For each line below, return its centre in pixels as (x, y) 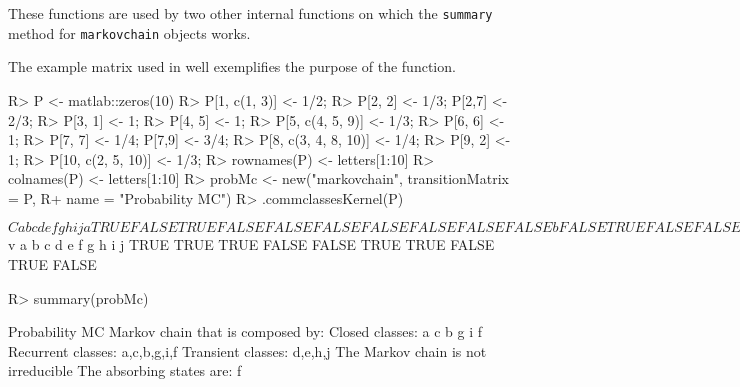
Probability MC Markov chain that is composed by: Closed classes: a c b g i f (245, 331)
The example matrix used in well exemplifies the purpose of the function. (232, 66)
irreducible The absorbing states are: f (125, 370)
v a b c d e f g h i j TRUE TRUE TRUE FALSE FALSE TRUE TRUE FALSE (251, 244)
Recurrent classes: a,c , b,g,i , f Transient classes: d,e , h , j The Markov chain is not (247, 350)
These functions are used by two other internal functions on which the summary (250, 13)
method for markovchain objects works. (129, 32)
